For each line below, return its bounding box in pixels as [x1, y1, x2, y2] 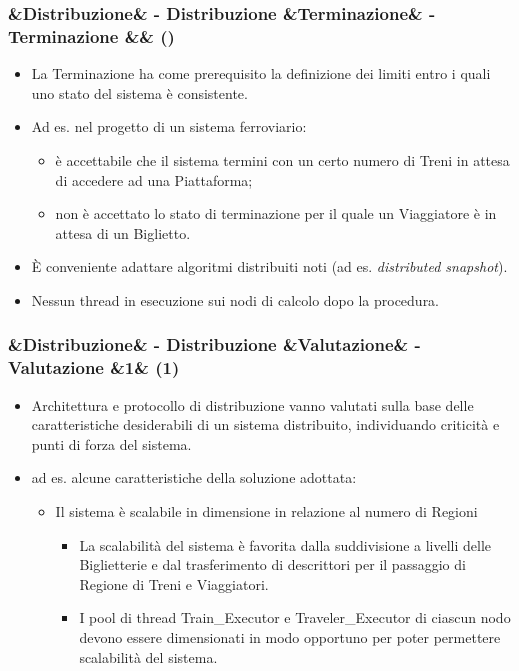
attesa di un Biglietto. [55, 222, 191, 243]
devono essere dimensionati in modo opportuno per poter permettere [79, 626, 501, 647]
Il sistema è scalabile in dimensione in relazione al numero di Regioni [55, 501, 478, 521]
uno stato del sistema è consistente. [31, 82, 248, 103]
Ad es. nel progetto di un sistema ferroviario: [31, 116, 307, 137]
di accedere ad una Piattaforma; [55, 169, 253, 190]
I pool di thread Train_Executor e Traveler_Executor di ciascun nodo [79, 607, 511, 628]
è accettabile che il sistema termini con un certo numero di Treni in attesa [55, 149, 510, 170]
